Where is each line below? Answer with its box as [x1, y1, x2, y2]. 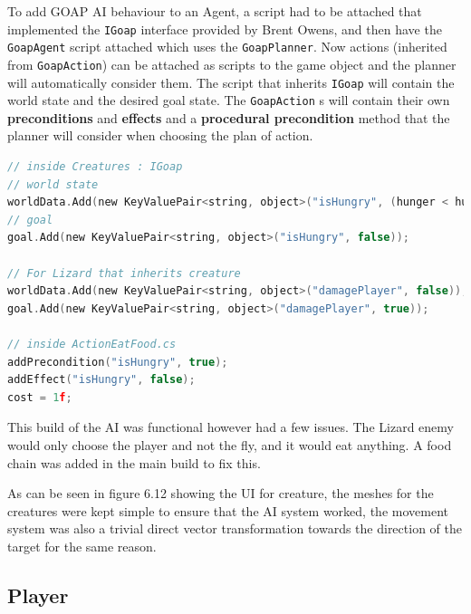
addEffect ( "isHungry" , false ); [7, 373, 196, 387]
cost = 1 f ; [7, 390, 72, 404]
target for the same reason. [7, 536, 157, 555]
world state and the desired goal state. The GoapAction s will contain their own [7, 91, 450, 110]
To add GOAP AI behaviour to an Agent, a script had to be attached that [7, 2, 422, 20]
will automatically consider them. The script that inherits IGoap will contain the [7, 72, 455, 91]
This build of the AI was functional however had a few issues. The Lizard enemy [7, 417, 454, 437]
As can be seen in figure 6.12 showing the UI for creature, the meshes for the [7, 484, 434, 503]
